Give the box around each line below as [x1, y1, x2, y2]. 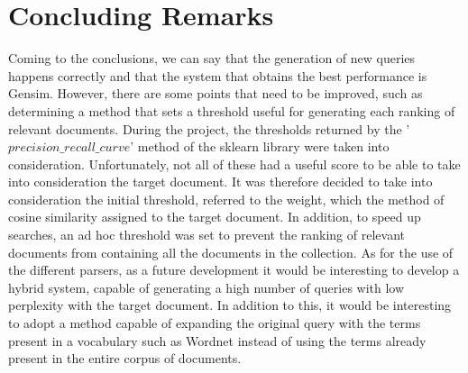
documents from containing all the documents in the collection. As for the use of [8, 242, 454, 261]
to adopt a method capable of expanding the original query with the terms [8, 314, 421, 332]
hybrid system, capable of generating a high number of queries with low [8, 277, 405, 296]
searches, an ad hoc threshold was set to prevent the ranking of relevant [8, 225, 405, 244]
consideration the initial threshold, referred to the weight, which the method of [8, 189, 445, 208]
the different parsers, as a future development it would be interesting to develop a [8, 260, 460, 279]
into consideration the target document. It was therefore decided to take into [8, 172, 433, 191]
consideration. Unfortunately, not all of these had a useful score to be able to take [8, 154, 461, 173]
